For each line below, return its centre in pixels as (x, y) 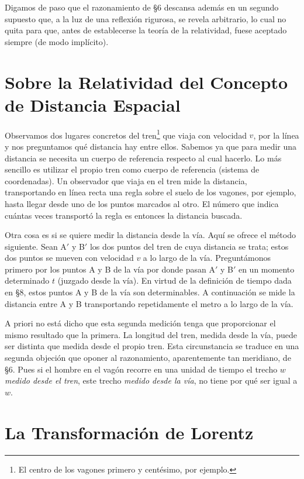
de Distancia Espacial (93, 104)
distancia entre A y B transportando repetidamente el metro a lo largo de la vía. (149, 303)
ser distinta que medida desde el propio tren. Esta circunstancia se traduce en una (152, 346)
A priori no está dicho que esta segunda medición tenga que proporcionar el (140, 323)
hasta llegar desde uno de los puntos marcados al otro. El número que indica (142, 203)
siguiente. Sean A (36, 246)
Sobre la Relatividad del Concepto (146, 82)
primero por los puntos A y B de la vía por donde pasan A (110, 269)
